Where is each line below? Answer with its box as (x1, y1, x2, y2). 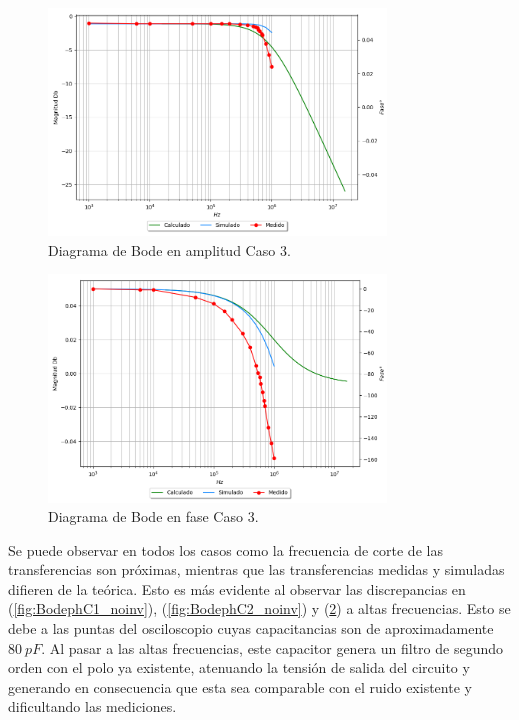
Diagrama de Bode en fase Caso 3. (48, 506, 259, 527)
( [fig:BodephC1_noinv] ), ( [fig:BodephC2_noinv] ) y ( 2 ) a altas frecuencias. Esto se (8, 598, 511, 619)
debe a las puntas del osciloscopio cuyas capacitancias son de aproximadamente (8, 618, 494, 639)
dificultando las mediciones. (8, 696, 177, 717)
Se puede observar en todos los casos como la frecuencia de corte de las (8, 539, 443, 560)
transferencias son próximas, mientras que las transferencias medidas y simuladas (8, 559, 505, 580)
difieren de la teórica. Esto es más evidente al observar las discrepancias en (8, 578, 466, 599)
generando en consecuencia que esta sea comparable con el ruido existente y (8, 676, 472, 697)
